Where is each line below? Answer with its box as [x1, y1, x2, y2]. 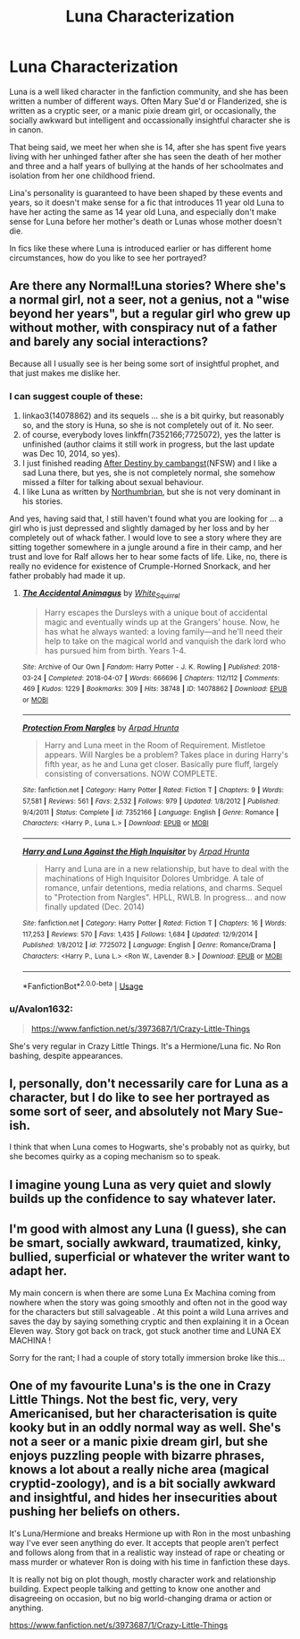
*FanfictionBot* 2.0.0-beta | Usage [21, 978, 144, 991]
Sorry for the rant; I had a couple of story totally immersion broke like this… [9, 1352, 286, 1362]
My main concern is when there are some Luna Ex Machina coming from [9, 1287, 277, 1298]
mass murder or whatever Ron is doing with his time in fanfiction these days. [9, 1556, 290, 1567]
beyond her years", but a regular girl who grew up [9, 306, 291, 321]
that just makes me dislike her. [9, 367, 121, 378]
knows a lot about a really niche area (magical [9, 1462, 270, 1478]
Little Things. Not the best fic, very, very [9, 1392, 238, 1407]
